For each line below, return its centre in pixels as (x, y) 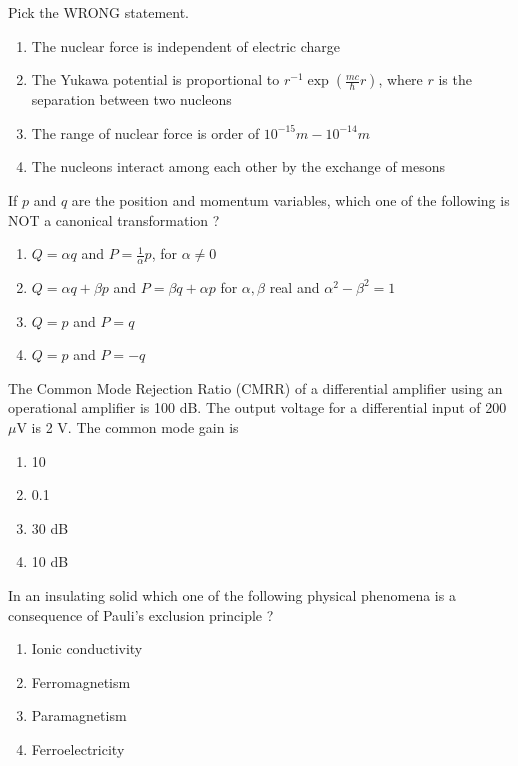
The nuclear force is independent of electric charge (186, 45)
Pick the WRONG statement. (98, 12)
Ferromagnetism (81, 681)
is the (455, 79)
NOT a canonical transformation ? (114, 219)
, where (400, 79)
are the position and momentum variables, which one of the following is (290, 199)
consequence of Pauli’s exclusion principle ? (141, 614)
